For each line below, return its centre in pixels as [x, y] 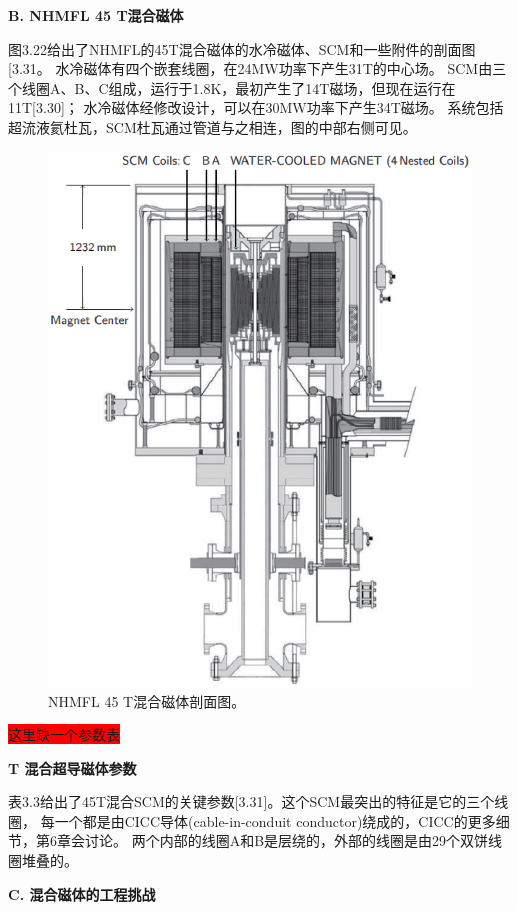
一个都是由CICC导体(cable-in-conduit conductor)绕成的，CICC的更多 [275, 820]
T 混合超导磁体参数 [72, 767]
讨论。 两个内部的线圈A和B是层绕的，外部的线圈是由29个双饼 [286, 840]
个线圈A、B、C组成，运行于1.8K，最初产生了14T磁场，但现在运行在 [232, 87]
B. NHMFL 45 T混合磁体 [96, 15]
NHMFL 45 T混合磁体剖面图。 [147, 700]
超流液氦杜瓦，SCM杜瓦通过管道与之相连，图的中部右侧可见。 [212, 126]
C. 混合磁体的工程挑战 [82, 893]
